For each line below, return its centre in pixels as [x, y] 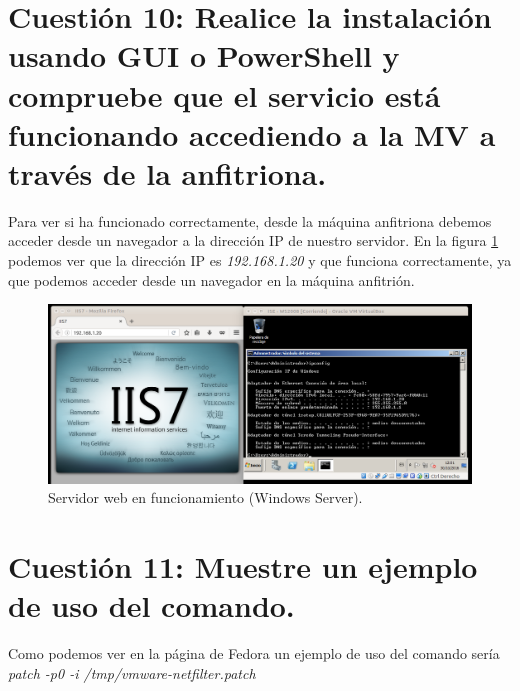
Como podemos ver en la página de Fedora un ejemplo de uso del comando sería [254, 653]
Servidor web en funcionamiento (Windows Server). [205, 497]
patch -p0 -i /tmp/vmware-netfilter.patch [132, 672]
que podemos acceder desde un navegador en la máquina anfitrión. [211, 279]
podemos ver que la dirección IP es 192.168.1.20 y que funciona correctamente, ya [260, 260]
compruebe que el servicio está [224, 94]
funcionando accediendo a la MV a [252, 133]
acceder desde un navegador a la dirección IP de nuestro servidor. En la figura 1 [253, 240]
